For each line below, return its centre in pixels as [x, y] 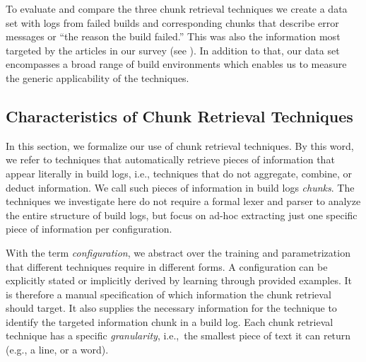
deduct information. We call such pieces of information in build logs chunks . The [180, 187]
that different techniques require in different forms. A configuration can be [167, 266]
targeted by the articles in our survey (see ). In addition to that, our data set [173, 50]
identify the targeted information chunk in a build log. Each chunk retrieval [170, 321]
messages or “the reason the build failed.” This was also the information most [173, 36]
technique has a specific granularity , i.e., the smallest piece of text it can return [178, 335]
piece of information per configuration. [89, 229]
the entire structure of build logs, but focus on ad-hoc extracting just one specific [182, 215]
